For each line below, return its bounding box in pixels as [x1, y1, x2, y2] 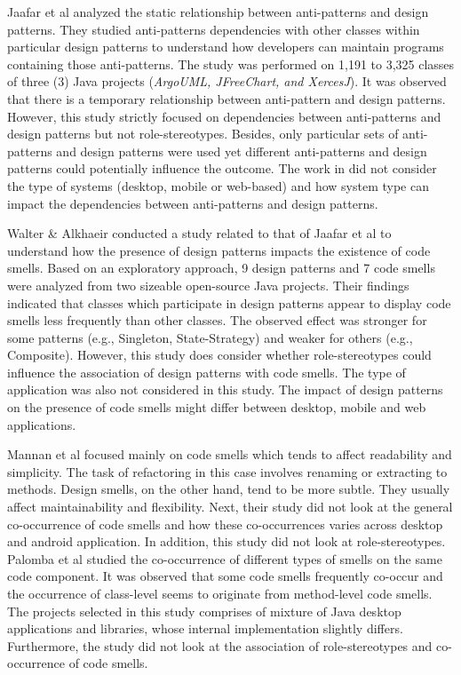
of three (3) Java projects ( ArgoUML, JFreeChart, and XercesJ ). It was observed [7, 72, 447, 91]
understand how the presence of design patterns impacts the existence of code [7, 241, 431, 259]
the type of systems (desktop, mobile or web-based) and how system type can [7, 176, 429, 195]
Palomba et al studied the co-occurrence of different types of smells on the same [7, 549, 442, 568]
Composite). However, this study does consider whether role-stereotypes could [7, 345, 432, 364]
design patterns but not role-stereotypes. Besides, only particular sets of [7, 124, 399, 143]
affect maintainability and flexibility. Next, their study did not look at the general [7, 497, 453, 516]
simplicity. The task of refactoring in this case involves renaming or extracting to [7, 462, 448, 480]
